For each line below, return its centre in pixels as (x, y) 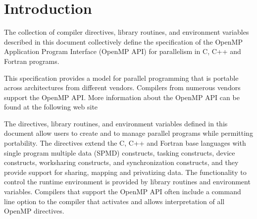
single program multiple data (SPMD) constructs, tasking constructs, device (120, 152)
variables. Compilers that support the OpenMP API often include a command (123, 192)
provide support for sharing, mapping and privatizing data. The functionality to (125, 172)
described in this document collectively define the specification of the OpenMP (123, 41)
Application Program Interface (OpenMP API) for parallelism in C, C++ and (123, 51)
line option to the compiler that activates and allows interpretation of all (114, 201)
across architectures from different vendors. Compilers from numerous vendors (122, 87)
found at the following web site (51, 107)
